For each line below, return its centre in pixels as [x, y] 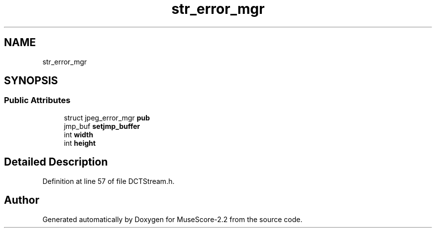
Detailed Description [56, 162]
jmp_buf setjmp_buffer [102, 126]
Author [22, 200]
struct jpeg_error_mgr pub [107, 117]
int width [79, 134]
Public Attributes [37, 100]
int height [80, 143]
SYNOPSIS [31, 81]
